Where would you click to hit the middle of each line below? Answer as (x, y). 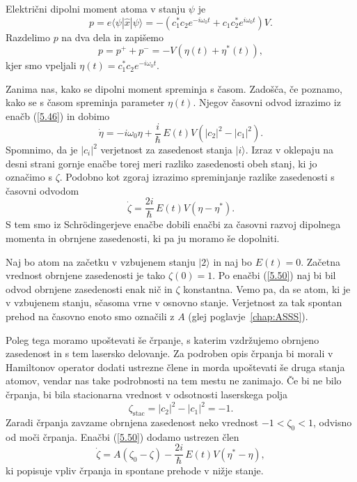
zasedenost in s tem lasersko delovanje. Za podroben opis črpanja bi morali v (169, 353)
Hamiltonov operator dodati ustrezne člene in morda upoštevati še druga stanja (175, 367)
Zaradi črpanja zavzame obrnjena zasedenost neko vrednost (132, 422)
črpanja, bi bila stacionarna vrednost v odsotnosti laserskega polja (147, 394)
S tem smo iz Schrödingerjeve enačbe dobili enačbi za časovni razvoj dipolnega (173, 224)
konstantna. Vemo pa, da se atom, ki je (267, 288)
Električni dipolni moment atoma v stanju (96, 8)
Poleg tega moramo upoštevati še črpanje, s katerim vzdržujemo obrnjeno (162, 339)
